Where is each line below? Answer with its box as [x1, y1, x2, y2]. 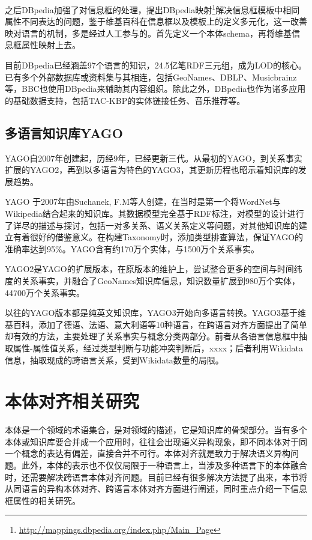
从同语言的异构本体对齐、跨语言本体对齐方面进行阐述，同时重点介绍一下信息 [5, 482, 307, 495]
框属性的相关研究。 [5, 494, 80, 506]
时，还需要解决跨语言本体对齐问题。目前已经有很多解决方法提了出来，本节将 [5, 470, 307, 483]
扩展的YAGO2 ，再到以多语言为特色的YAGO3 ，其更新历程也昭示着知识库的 [5, 163, 298, 176]
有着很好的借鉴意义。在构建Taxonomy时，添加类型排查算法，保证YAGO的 [13, 231, 304, 243]
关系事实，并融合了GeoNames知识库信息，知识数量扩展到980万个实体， [21, 274, 301, 287]
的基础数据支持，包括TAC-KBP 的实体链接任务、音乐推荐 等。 [5, 94, 245, 106]
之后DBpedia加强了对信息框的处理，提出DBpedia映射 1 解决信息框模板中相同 [5, 2, 300, 16]
